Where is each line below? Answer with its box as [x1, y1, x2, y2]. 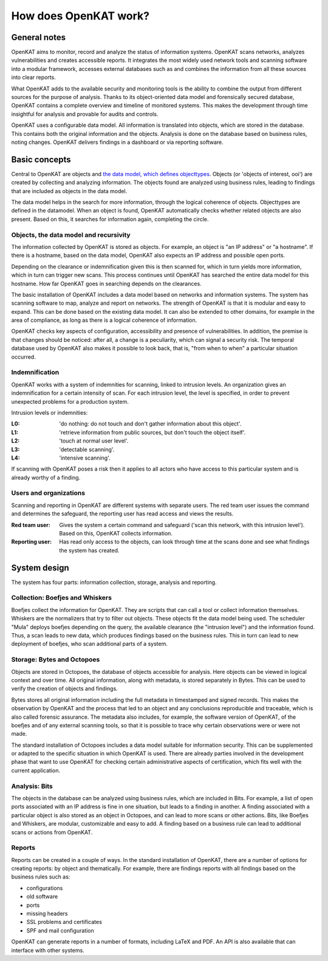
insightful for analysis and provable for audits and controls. [11, 110, 159, 118]
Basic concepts [11, 154, 71, 165]
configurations [26, 884, 63, 892]
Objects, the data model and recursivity [11, 231, 131, 239]
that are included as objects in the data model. [11, 187, 128, 194]
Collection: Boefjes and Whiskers [11, 594, 112, 602]
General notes [11, 32, 66, 42]
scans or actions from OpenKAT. [11, 829, 93, 836]
